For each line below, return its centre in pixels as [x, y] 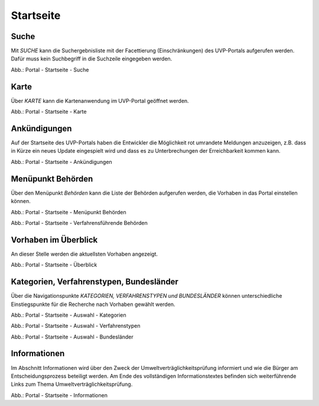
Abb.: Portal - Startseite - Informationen [59, 395]
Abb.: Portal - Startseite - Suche [50, 70]
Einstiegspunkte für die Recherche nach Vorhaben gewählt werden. [93, 304]
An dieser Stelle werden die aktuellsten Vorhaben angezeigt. [84, 254]
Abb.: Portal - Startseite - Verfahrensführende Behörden [79, 223]
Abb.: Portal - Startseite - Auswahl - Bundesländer [72, 337]
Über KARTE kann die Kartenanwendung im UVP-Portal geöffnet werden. [100, 101]
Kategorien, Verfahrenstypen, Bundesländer [95, 282]
